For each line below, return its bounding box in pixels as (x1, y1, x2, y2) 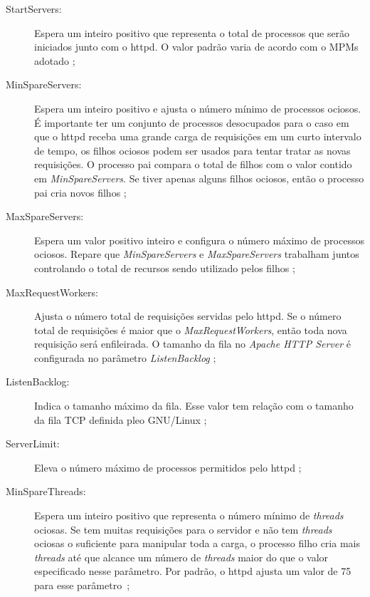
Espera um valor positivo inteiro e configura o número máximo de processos (34, 232, 364, 247)
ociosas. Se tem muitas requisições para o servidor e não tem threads (34, 521, 332, 536)
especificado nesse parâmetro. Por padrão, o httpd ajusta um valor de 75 (34, 564, 351, 578)
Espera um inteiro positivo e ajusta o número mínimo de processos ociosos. (34, 100, 361, 115)
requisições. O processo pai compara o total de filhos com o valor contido (34, 157, 352, 172)
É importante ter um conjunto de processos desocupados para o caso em (34, 115, 349, 130)
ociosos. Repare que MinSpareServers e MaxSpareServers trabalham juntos (34, 246, 359, 261)
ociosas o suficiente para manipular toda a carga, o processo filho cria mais (34, 536, 360, 551)
